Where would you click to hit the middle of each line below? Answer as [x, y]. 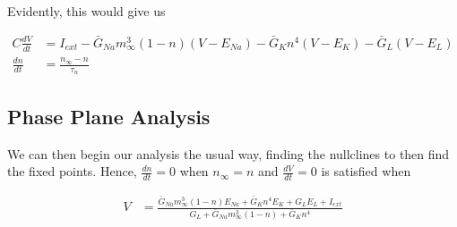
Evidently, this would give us [86, 11]
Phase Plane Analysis [109, 116]
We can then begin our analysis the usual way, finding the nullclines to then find [228, 153]
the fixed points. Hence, [72, 171]
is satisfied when [366, 171]
